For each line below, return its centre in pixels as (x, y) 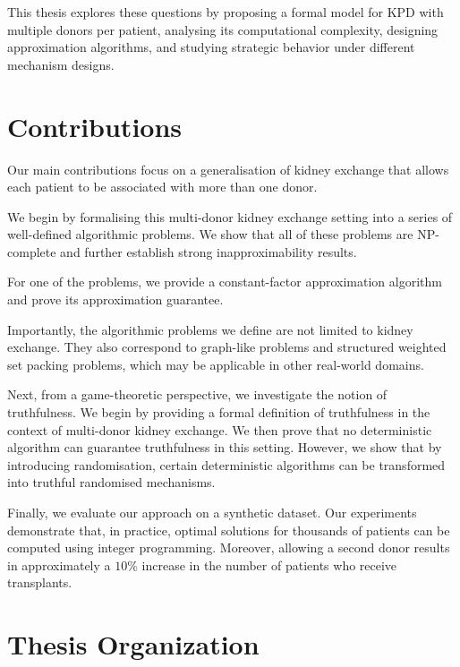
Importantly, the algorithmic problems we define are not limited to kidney (210, 329)
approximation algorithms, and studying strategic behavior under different (211, 47)
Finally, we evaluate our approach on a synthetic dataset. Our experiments (212, 512)
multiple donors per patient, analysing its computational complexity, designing (223, 29)
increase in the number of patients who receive (269, 564)
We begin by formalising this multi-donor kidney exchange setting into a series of (230, 216)
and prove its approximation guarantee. (115, 299)
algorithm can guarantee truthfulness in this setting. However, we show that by (225, 447)
